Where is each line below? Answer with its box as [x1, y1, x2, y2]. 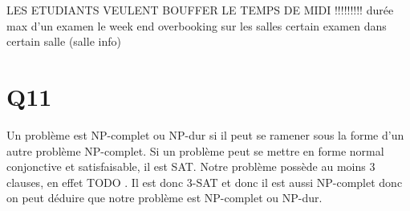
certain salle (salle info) [6, 33, 121, 50]
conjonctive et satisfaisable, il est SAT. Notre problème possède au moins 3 [6, 158, 375, 175]
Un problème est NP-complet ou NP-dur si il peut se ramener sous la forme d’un [6, 126, 404, 143]
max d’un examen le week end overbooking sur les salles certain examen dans [6, 17, 387, 34]
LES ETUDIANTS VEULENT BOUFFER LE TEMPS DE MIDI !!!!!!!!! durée [6, 2, 394, 18]
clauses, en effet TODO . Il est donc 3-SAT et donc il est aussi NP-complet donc [6, 173, 403, 190]
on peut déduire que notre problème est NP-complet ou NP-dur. [6, 189, 323, 206]
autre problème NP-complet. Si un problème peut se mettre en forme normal [6, 142, 384, 159]
